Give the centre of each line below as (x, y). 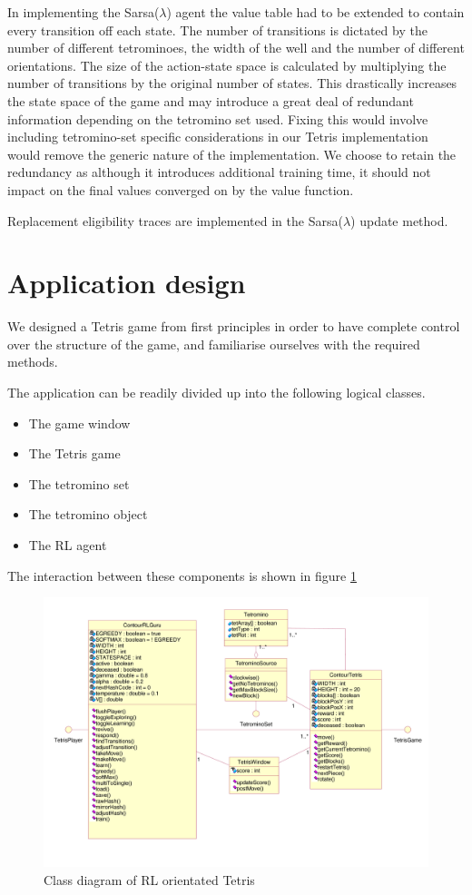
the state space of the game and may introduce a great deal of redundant (211, 100)
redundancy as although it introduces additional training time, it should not (219, 172)
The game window (79, 423)
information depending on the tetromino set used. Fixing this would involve (218, 118)
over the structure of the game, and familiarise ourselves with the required (214, 344)
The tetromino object (88, 514)
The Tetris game (74, 453)
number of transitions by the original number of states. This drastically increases (232, 83)
